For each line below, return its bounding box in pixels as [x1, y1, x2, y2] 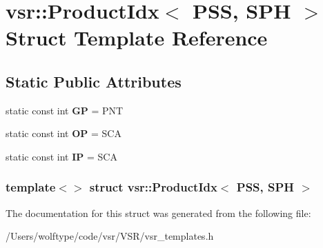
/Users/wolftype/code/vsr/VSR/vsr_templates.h [6, 229, 214, 243]
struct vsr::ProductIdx [89, 178, 217, 196]
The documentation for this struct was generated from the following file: [6, 205, 311, 220]
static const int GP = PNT [6, 103, 124, 117]
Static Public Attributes [6, 70, 182, 92]
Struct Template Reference [6, 23, 268, 52]
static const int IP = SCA [6, 149, 117, 163]
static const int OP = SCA [6, 126, 121, 141]
